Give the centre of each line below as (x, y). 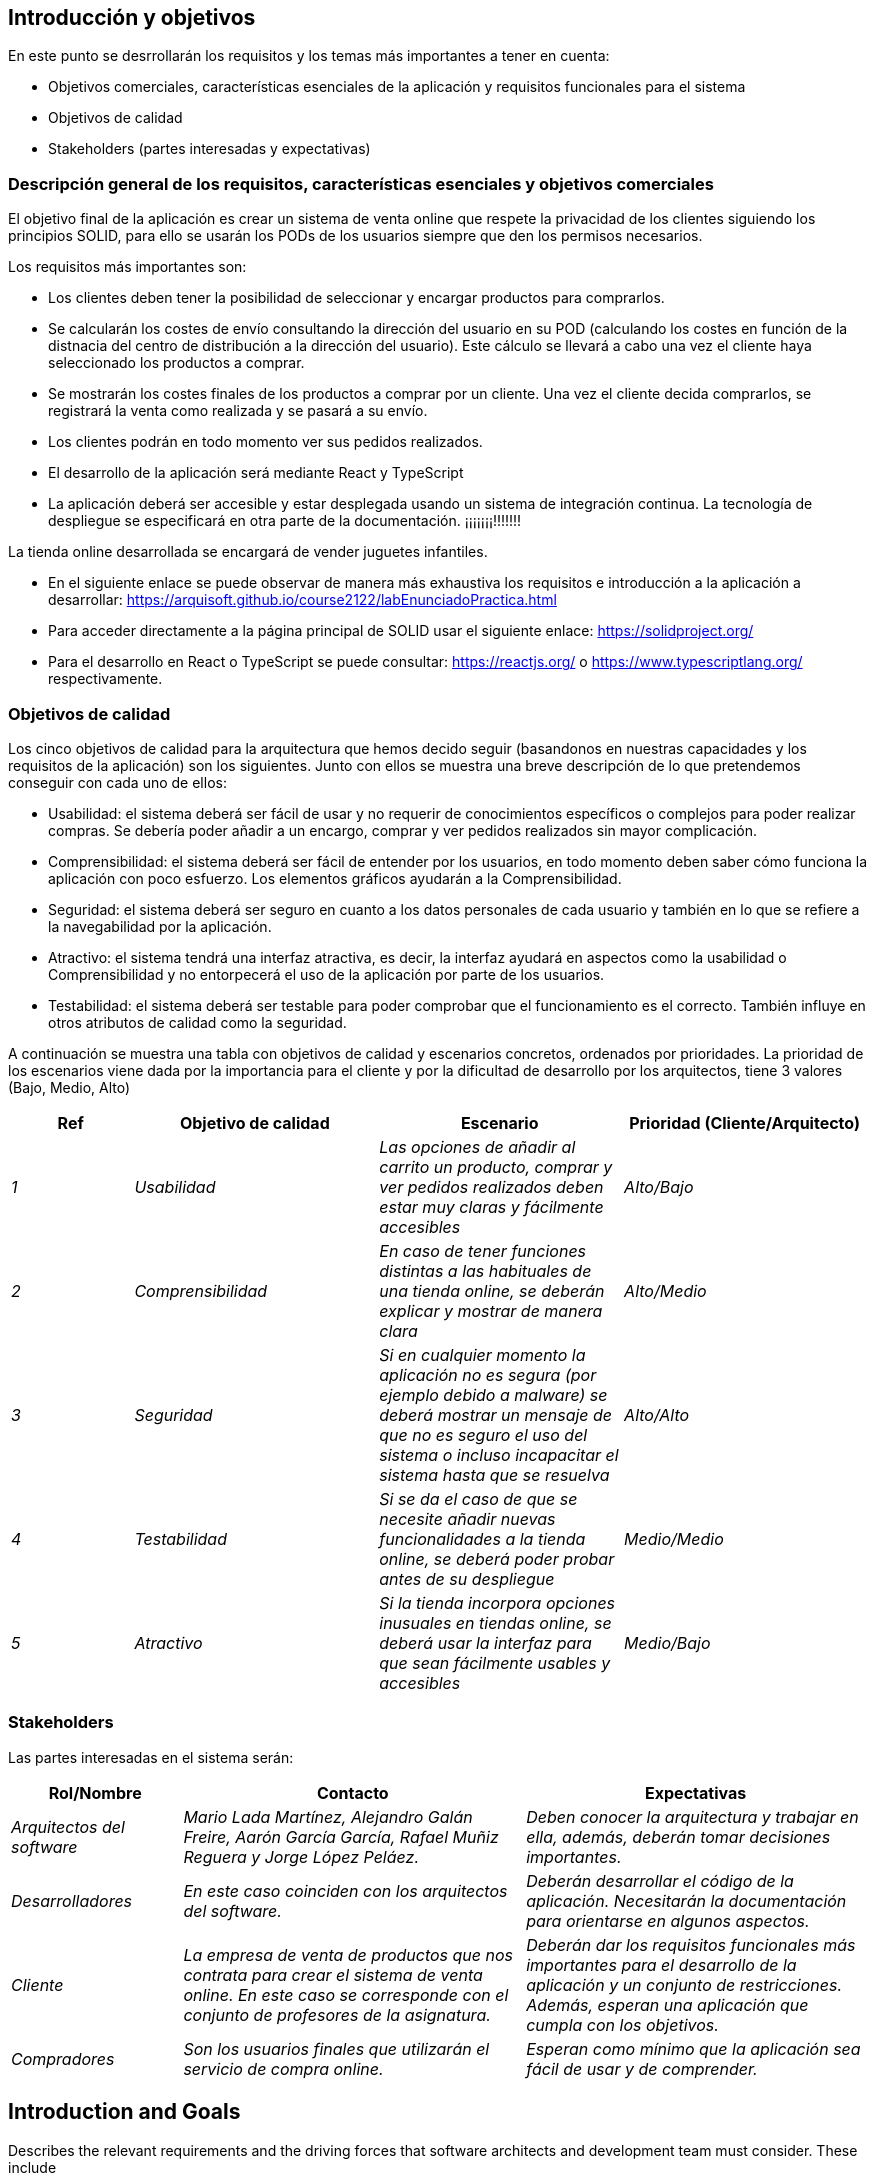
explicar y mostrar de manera (491, 1310)
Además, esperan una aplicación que (667, 2004)
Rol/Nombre (95, 1792)
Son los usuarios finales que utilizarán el (336, 2048)
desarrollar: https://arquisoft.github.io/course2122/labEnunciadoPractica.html (302, 600)
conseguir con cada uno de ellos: (117, 782)
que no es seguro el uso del (483, 1434)
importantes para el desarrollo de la (661, 1964)
